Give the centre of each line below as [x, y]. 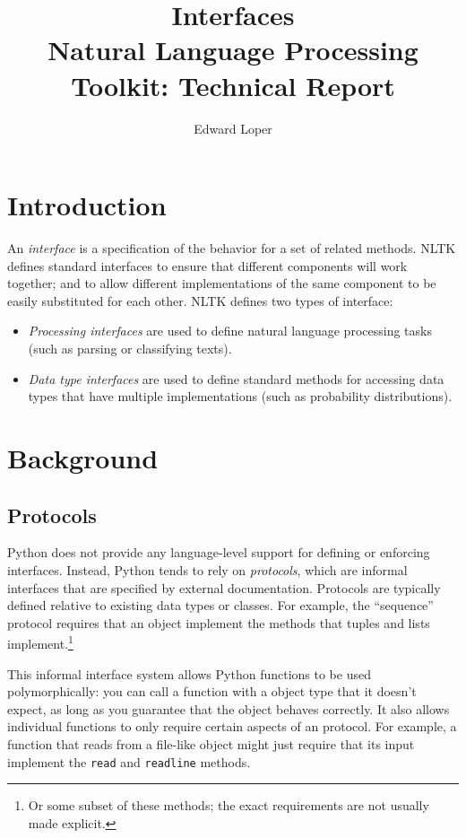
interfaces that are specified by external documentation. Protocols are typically [224, 587]
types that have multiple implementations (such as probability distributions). [240, 396]
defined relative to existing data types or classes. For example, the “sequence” [220, 605]
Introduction [87, 205]
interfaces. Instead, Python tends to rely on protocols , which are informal [207, 569]
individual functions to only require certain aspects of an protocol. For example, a [232, 726]
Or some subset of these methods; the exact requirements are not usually [229, 805]
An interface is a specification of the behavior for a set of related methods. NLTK [232, 248]
